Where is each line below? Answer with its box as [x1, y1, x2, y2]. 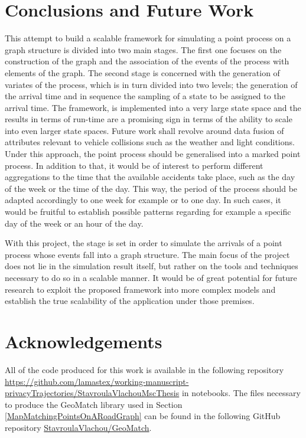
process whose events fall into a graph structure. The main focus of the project [5, 248, 290, 260]
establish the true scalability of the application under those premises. [5, 295, 255, 307]
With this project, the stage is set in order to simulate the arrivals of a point [5, 237, 282, 249]
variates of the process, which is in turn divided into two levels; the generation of [5, 78, 298, 90]
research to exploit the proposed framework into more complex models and [5, 283, 276, 295]
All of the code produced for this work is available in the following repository [5, 363, 284, 375]
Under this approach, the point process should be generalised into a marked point [5, 148, 301, 160]
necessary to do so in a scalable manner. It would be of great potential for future [5, 272, 297, 283]
